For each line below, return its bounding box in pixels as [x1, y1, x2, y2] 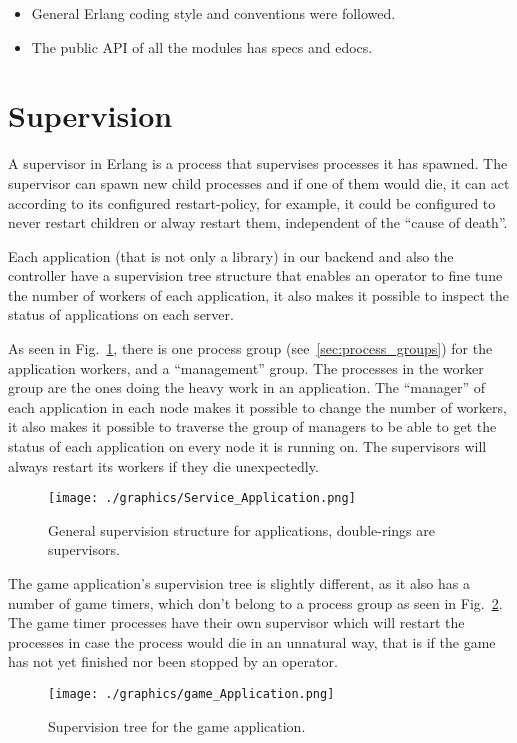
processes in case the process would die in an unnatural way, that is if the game [8, 631, 496, 652]
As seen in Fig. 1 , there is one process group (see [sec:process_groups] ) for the [8, 338, 493, 359]
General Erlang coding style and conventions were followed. [31, 3, 396, 23]
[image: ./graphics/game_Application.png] [48, 687, 335, 702]
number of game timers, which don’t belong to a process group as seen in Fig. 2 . [8, 592, 503, 613]
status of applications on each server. [8, 304, 234, 325]
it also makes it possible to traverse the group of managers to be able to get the [8, 416, 497, 437]
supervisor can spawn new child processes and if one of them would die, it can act [8, 172, 510, 193]
